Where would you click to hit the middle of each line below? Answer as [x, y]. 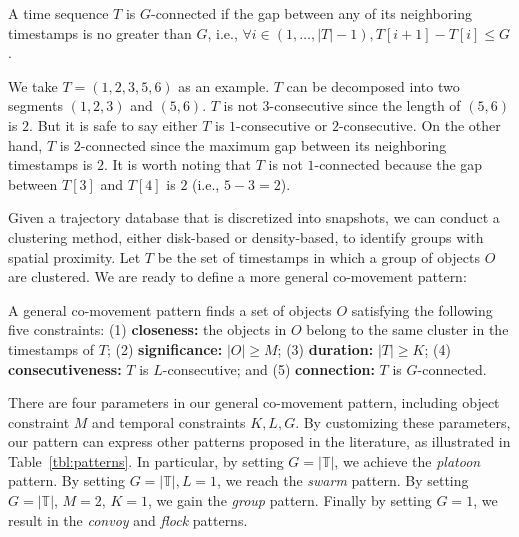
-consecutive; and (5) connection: [268, 368]
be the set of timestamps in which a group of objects [318, 256]
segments [35, 105]
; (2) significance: [164, 348]
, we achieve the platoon [407, 460]
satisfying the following [422, 309]
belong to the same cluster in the [407, 329]
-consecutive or [282, 124]
